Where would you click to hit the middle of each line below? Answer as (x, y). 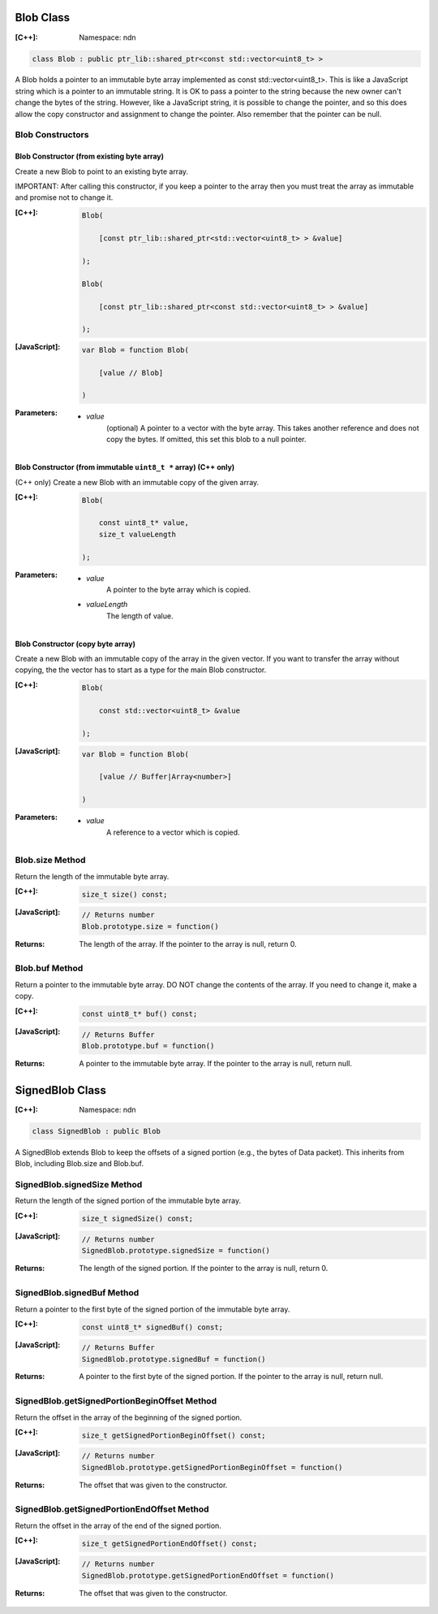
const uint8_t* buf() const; (140, 1014)
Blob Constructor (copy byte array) (75, 644)
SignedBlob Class (61, 1090)
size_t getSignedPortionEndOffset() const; (170, 1543)
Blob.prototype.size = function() (150, 926)
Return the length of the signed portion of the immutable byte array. (128, 1201)
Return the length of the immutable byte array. (92, 876)
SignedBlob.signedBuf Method (77, 1293)
